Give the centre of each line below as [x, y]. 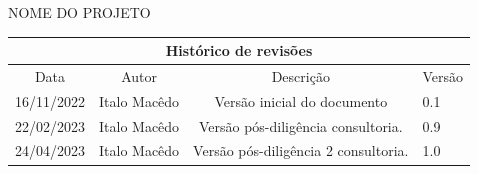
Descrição [300, 75]
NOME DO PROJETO [79, 12]
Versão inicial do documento [301, 100]
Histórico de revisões [239, 50]
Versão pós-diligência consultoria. [300, 125]
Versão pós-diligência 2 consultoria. [301, 150]
